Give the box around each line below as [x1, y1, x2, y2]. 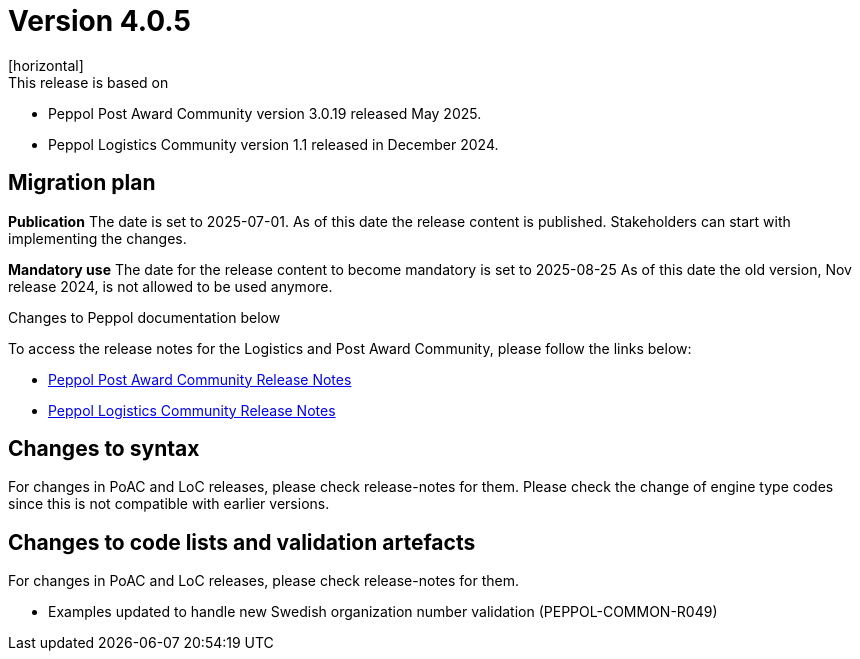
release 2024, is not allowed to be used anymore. [8, 277, 333, 295]
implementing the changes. [8, 229, 187, 247]
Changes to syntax [8, 436, 200, 462]
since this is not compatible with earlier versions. [8, 495, 330, 513]
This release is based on [8, 73, 169, 91]
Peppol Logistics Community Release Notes [48, 401, 336, 419]
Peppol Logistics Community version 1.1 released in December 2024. [48, 135, 499, 153]
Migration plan [8, 170, 156, 196]
